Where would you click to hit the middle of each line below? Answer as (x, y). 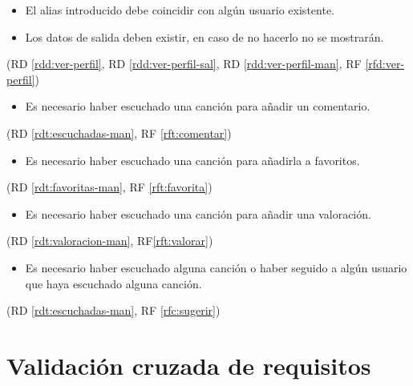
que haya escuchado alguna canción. (113, 283)
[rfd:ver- (385, 64)
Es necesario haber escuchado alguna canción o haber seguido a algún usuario (216, 267)
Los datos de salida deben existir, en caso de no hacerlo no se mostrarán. (204, 36)
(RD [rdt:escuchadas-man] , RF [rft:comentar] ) (119, 133)
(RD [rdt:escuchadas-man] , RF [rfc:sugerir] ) (113, 310)
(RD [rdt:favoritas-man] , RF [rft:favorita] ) (109, 187)
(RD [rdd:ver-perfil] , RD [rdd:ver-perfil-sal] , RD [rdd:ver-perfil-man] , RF (184, 64)
